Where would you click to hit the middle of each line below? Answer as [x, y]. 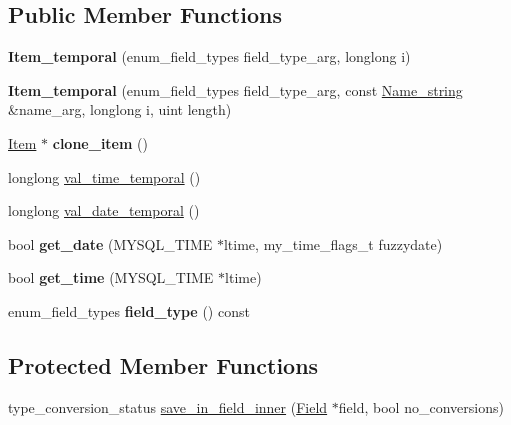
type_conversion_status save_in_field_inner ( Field [168, 406]
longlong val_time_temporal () [104, 176]
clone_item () [100, 142]
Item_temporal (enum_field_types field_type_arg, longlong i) [209, 56]
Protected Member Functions [163, 364]
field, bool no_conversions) [421, 406]
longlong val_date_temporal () [104, 210]
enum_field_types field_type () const [129, 310]
